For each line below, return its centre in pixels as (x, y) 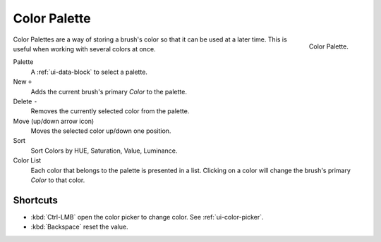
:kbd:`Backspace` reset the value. (79, 227)
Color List (27, 160)
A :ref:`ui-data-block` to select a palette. (89, 72)
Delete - (25, 101)
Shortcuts (35, 200)
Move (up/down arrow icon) (54, 121)
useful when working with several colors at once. (84, 49)
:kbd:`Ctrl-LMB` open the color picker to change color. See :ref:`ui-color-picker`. (147, 217)
